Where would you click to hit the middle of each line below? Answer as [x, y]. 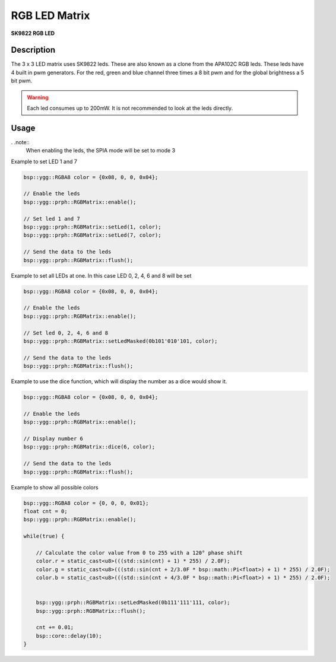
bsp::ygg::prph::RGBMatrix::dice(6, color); [89, 447]
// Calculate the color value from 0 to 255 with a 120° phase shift [139, 553]
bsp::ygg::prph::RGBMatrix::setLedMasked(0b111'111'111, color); [133, 603]
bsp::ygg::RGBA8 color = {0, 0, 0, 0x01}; [86, 503]
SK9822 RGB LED [33, 33]
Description [33, 50]
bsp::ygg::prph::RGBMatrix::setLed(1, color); [92, 227]
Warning [38, 97]
